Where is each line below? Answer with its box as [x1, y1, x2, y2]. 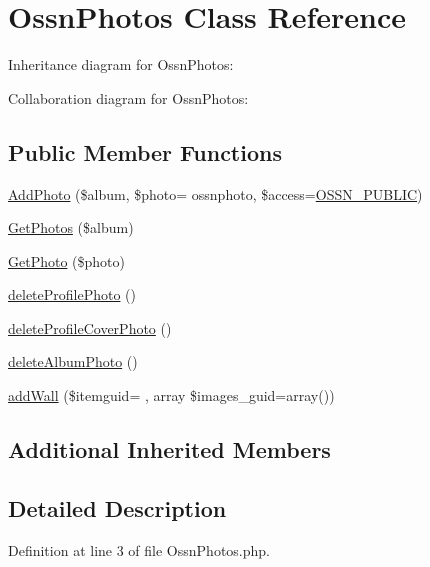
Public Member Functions [8, 136, 282, 167]
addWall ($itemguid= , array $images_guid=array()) [8, 385, 335, 406]
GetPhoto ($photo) [8, 250, 125, 271]
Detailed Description [8, 492, 227, 523]
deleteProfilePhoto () [8, 284, 137, 305]
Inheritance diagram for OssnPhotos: [8, 54, 234, 75]
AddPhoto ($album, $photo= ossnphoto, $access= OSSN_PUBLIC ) [8, 183, 423, 204]
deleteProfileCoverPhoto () [8, 317, 172, 338]
